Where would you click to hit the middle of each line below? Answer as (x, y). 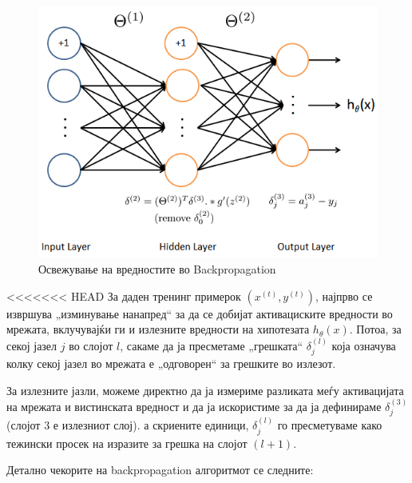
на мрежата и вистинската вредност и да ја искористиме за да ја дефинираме (194, 407)
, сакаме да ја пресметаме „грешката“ (212, 345)
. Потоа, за (375, 329)
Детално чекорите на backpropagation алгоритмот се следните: (160, 470)
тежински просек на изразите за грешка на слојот (127, 443)
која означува (364, 345)
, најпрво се (344, 295)
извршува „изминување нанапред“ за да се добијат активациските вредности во (200, 313)
